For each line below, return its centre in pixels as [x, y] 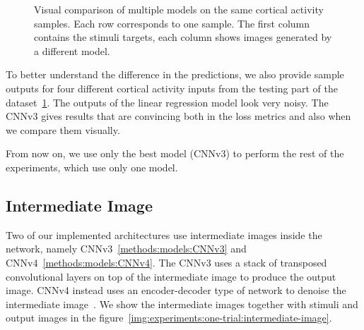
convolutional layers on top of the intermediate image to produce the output [171, 276]
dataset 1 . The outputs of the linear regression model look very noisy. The [167, 102]
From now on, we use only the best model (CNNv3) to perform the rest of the [175, 153]
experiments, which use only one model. [92, 167]
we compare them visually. [63, 129]
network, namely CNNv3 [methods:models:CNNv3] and [126, 249]
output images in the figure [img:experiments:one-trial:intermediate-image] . [169, 318]
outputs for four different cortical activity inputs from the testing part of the [172, 88]
